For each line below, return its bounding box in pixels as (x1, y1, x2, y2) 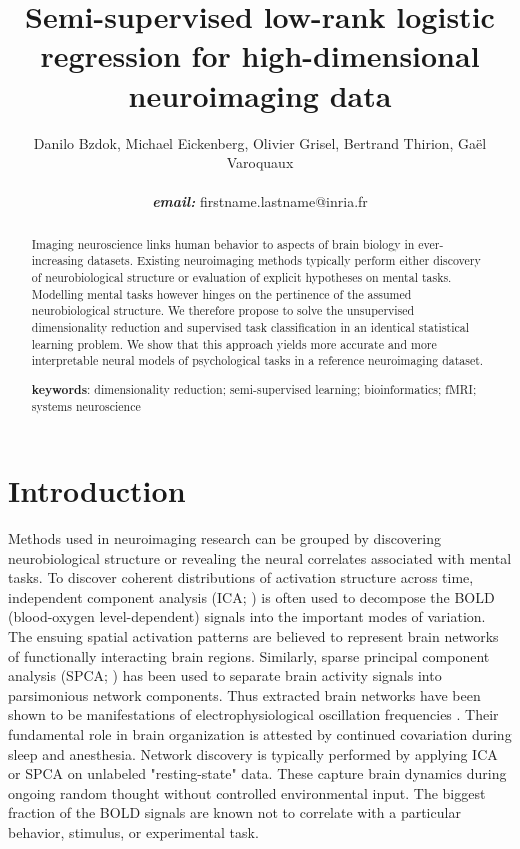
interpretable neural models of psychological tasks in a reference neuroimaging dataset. (31, 352, 484, 369)
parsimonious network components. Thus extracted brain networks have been (8, 684, 481, 705)
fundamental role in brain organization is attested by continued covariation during (8, 724, 512, 744)
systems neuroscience (31, 398, 141, 415)
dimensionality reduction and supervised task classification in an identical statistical (31, 318, 470, 335)
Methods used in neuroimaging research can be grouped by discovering (8, 528, 441, 549)
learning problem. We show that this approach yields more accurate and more (31, 335, 437, 352)
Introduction (8, 470, 186, 511)
